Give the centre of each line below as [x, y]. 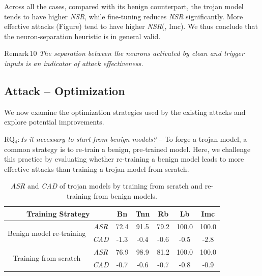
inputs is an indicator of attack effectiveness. [74, 63]
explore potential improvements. [54, 122]
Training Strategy [58, 213]
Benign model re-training [47, 233]
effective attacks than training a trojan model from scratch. [97, 168]
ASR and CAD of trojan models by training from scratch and [107, 186]
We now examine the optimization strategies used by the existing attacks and [125, 112]
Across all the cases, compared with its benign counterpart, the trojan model [124, 6]
